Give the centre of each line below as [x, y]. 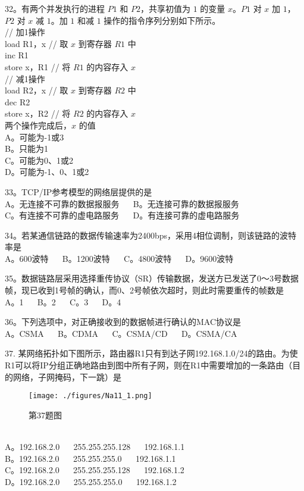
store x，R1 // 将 [38, 66]
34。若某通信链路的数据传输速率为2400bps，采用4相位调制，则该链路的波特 [151, 235]
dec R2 [18, 101]
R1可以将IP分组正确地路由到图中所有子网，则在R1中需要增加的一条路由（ [149, 365]
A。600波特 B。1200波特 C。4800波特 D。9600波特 [119, 258]
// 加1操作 [25, 32]
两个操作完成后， [38, 125]
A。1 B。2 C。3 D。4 [63, 301]
